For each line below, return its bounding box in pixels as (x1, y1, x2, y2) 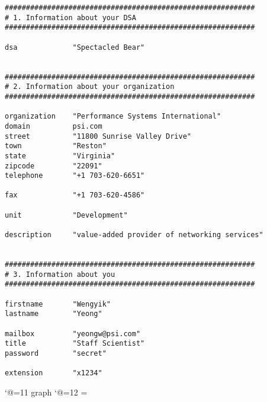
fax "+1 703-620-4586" (5, 191, 145, 200)
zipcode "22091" (5, 161, 102, 170)
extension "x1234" (5, 369, 102, 378)
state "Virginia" (5, 151, 115, 160)
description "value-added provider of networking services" (5, 231, 263, 240)
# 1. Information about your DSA (5, 13, 136, 22)
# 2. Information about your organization (5, 82, 175, 91)
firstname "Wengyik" (5, 299, 111, 308)
